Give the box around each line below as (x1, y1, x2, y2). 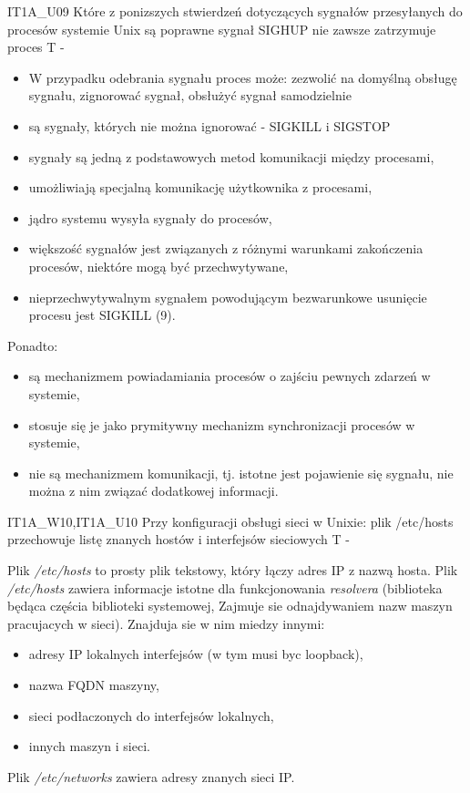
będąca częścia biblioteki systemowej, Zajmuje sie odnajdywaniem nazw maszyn (7, 596, 453, 615)
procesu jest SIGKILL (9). (28, 305, 176, 324)
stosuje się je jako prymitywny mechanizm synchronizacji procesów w (28, 415, 415, 434)
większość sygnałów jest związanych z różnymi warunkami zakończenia (28, 239, 424, 258)
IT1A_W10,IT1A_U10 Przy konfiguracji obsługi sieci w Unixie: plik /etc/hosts (7, 511, 454, 530)
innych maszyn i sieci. (28, 736, 150, 756)
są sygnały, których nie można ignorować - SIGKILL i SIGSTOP (28, 116, 391, 135)
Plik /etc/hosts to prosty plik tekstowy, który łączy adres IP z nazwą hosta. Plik (7, 561, 458, 580)
